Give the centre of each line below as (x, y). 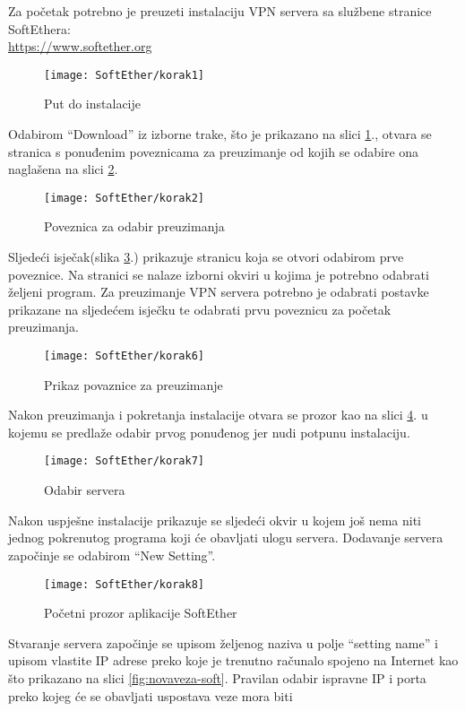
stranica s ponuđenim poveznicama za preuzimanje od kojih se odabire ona (214, 151)
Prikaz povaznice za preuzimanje (133, 384)
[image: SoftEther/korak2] (124, 198)
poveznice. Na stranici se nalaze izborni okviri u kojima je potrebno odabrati (219, 274)
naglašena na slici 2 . (63, 169)
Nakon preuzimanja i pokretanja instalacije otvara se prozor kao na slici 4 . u (218, 415)
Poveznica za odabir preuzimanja (134, 226)
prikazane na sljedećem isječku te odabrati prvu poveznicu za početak (200, 309)
